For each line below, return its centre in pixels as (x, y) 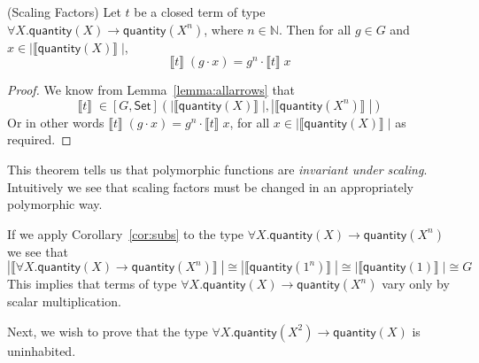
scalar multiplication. (64, 301)
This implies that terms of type (92, 284)
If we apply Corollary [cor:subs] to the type (126, 233)
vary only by (416, 284)
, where (224, 29)
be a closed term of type (200, 12)
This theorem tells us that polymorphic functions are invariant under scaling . (217, 169)
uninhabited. (42, 350)
